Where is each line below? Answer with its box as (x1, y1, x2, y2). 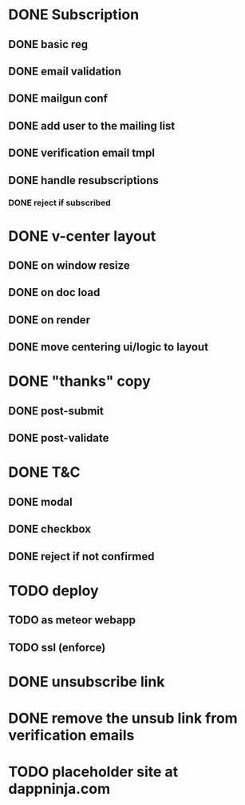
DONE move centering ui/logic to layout (8, 340, 209, 354)
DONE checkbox (8, 523, 92, 536)
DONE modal (8, 495, 73, 509)
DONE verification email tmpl (8, 146, 156, 160)
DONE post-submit (8, 404, 104, 418)
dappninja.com (8, 780, 111, 798)
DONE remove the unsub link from (8, 709, 238, 727)
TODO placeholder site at (8, 763, 179, 781)
